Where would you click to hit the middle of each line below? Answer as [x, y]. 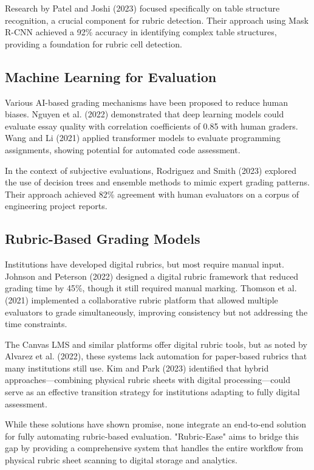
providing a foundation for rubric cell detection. [94, 43]
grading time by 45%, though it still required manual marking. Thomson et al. [151, 288]
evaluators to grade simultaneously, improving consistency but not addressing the [156, 312]
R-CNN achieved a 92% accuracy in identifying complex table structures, [141, 32]
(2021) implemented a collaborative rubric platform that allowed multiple [142, 299]
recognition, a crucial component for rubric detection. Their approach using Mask [157, 20]
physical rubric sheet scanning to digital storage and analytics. [121, 460]
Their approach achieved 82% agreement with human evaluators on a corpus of [152, 194]
